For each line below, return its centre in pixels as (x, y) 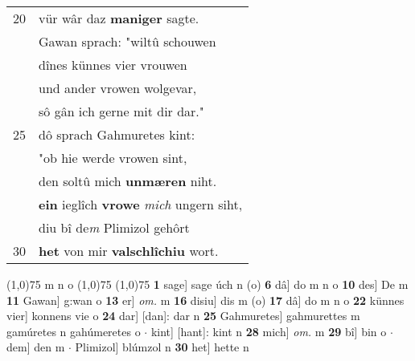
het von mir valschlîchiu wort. (129, 251)
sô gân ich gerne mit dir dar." (121, 111)
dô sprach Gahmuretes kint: (117, 134)
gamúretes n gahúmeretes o (74, 331)
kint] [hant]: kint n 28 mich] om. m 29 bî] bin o (269, 331)
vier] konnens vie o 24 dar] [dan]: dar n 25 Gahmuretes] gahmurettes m (183, 316)
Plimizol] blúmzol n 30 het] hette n (162, 347)
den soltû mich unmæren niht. (128, 181)
